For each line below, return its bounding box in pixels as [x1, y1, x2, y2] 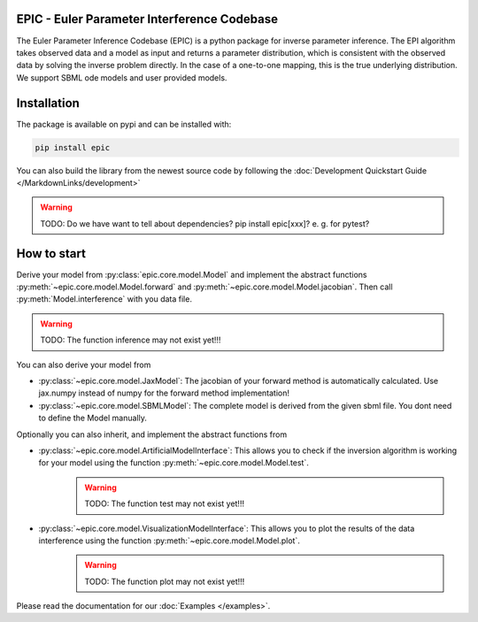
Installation [16, 96, 80, 111]
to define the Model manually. [38, 412, 148, 424]
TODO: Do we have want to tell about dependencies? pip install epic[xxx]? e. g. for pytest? [40, 218, 370, 229]
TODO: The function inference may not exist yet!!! [40, 334, 221, 345]
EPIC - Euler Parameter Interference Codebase [16, 12, 279, 27]
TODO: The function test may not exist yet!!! [84, 498, 245, 509]
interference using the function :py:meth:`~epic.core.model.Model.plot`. [38, 535, 300, 546]
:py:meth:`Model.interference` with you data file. [16, 294, 192, 304]
